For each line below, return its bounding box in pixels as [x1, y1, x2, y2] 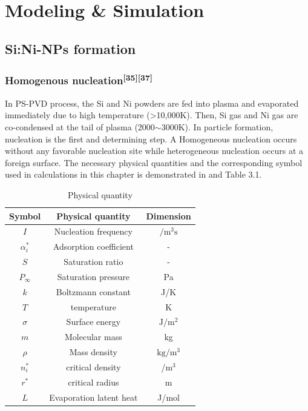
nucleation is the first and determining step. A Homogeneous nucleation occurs [5, 132, 297, 145]
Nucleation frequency [54, 225, 133, 238]
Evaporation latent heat [49, 390, 138, 403]
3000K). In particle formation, [161, 121, 274, 133]
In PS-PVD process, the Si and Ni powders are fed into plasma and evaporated [5, 96, 299, 109]
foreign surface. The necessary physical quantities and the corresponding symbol [5, 156, 303, 169]
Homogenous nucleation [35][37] [5, 72, 153, 88]
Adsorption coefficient [53, 240, 134, 253]
